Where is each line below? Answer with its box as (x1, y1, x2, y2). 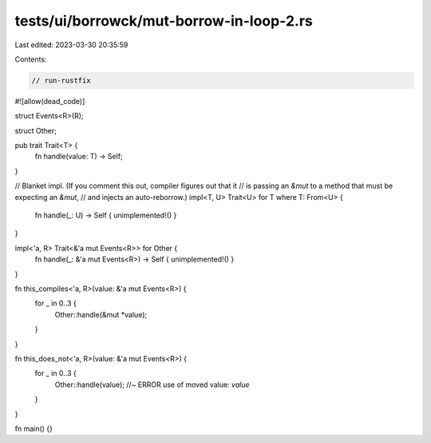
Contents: (14, 54, 47, 64)
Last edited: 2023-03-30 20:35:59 (14, 40, 129, 50)
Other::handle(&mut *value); (54, 309, 148, 319)
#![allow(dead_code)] (14, 96, 85, 106)
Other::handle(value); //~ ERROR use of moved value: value (54, 380, 251, 389)
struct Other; (14, 126, 57, 135)
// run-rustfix (31, 76, 91, 85)
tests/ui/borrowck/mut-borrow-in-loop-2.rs (14, 12, 313, 30)
